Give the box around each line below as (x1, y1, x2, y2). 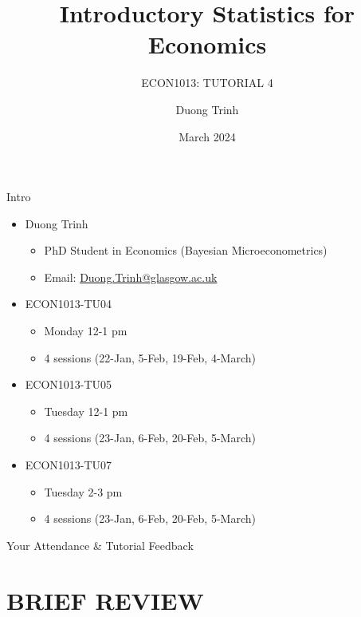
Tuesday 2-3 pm (44, 483, 123, 500)
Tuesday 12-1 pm (44, 402, 128, 419)
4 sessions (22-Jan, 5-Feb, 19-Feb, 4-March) (44, 349, 256, 366)
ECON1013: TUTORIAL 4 (141, 74, 273, 91)
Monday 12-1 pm (44, 322, 128, 339)
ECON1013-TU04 (25, 295, 112, 312)
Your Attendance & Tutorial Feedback (6, 536, 194, 553)
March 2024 (179, 128, 236, 144)
